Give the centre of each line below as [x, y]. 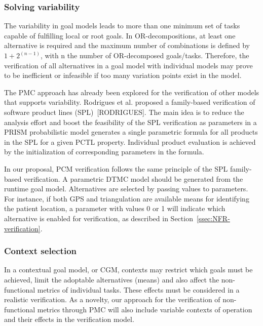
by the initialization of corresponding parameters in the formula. [104, 152]
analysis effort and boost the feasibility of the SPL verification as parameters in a [130, 122]
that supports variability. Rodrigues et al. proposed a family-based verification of [130, 102]
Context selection [41, 251]
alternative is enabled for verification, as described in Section [99, 218]
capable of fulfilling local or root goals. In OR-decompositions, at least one [120, 35]
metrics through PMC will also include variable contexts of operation [145, 309]
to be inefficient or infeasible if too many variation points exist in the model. [123, 75]
